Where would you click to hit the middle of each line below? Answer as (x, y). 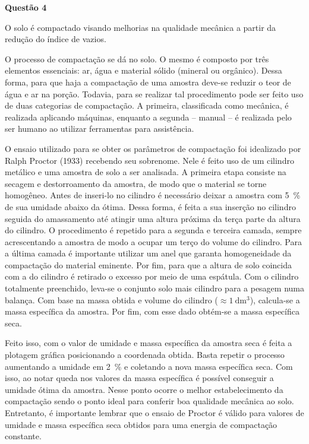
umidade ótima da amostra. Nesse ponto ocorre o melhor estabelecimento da (144, 389)
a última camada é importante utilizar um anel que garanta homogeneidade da (148, 253)
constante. (23, 436)
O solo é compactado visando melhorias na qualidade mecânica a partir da (141, 27)
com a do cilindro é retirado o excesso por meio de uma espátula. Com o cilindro (152, 276)
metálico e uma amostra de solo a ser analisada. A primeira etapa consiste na (146, 172)
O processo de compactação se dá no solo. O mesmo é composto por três (137, 58)
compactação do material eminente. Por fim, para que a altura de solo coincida (149, 264)
